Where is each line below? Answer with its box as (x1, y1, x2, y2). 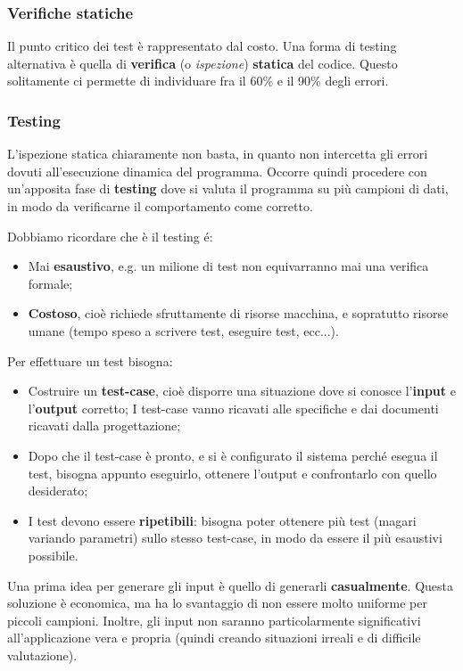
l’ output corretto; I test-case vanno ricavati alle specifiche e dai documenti (28, 398, 439, 417)
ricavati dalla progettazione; (28, 416, 181, 435)
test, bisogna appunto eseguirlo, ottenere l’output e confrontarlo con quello (28, 463, 437, 482)
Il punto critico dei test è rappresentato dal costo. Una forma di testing (7, 37, 397, 55)
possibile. (28, 545, 79, 564)
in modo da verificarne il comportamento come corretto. (7, 197, 313, 215)
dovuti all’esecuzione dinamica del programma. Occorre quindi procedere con (7, 161, 427, 180)
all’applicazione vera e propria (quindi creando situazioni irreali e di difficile (7, 628, 421, 647)
